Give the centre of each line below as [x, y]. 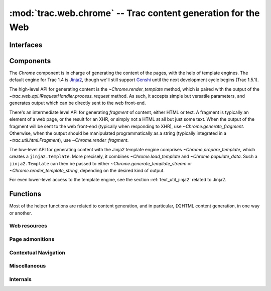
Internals [21, 279]
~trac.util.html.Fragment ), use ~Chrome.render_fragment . [69, 140]
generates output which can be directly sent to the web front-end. [78, 103]
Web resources [28, 226]
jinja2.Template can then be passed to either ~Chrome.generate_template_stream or [101, 163]
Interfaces [26, 45]
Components [30, 61]
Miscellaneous [28, 266]
